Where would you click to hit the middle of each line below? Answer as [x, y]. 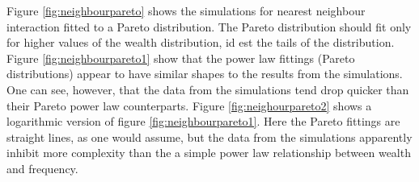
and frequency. [42, 168]
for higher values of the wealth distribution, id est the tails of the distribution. [201, 42]
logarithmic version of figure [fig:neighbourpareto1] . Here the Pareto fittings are [203, 121]
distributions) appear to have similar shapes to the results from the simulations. [205, 74]
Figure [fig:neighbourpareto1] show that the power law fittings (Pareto [181, 58]
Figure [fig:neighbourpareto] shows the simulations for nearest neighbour [186, 10]
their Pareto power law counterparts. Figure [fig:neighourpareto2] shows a [189, 105]
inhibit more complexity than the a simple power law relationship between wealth [209, 153]
